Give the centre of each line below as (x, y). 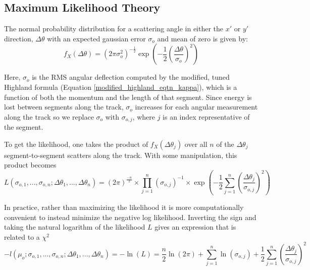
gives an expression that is (195, 227)
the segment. (24, 127)
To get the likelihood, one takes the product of (76, 144)
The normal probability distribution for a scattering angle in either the (114, 29)
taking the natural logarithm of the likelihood (75, 227)
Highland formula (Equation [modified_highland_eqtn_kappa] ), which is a (121, 87)
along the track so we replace (49, 116)
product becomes (30, 165)
